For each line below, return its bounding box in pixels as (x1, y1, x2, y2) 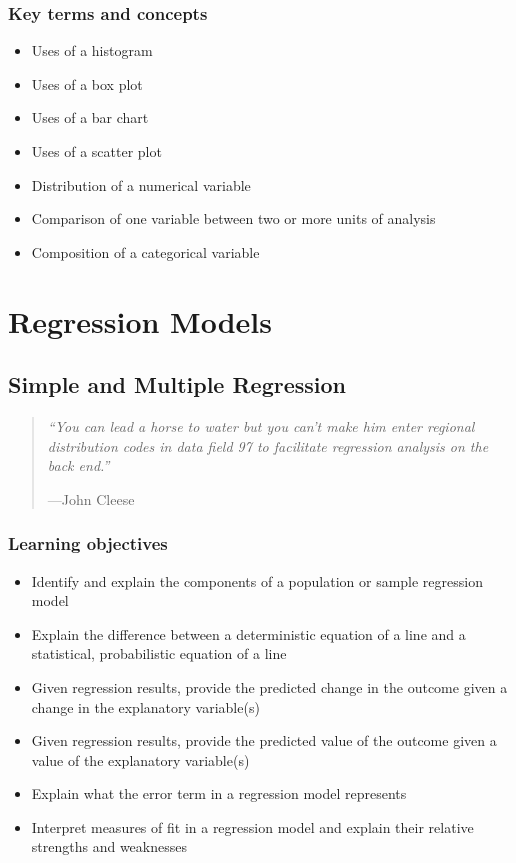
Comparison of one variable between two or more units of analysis (31, 208, 436, 229)
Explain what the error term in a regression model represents (31, 783, 407, 804)
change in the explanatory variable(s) (31, 696, 260, 717)
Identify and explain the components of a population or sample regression (31, 570, 483, 591)
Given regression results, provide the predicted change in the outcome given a (31, 676, 508, 697)
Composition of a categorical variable (31, 241, 260, 262)
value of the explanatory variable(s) (31, 749, 250, 770)
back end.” (47, 455, 110, 476)
